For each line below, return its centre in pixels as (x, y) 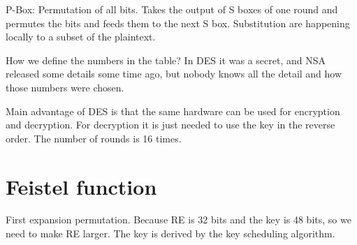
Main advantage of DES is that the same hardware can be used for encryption (173, 111)
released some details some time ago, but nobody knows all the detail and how (174, 74)
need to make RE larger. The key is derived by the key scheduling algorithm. (170, 233)
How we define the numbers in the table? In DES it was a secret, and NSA (166, 60)
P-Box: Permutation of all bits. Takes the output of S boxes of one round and (172, 9)
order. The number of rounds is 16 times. (94, 138)
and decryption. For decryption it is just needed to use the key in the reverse (170, 125)
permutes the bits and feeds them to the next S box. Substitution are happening (178, 23)
